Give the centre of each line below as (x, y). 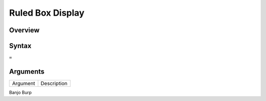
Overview (24, 30)
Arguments (27, 71)
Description (54, 83)
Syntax (20, 46)
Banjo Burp (20, 92)
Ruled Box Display (47, 13)
